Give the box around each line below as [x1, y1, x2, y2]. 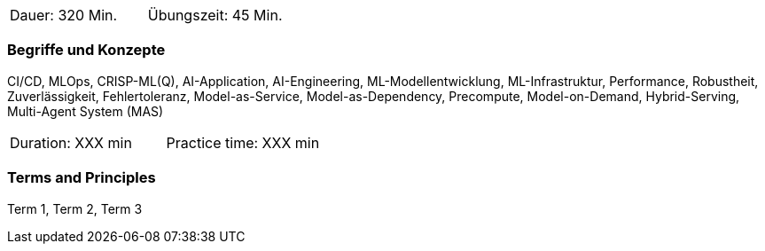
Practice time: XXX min [166, 133, 320, 152]
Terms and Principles [7, 169, 156, 187]
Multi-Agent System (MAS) [7, 103, 164, 119]
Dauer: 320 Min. [10, 6, 118, 24]
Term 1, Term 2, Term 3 [7, 200, 143, 216]
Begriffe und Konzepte [7, 41, 166, 59]
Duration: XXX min [10, 133, 132, 152]
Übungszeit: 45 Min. [147, 6, 283, 24]
